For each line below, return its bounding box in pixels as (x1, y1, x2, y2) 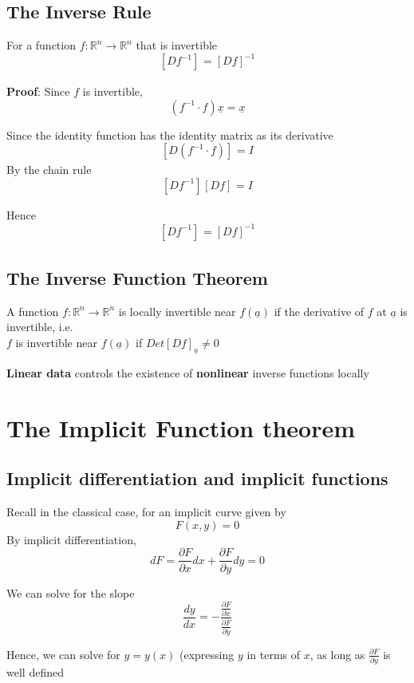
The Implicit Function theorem (6, 411, 355, 444)
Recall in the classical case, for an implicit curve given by (6, 503, 286, 520)
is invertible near (15, 334, 97, 350)
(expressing (179, 645, 235, 662)
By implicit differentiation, (6, 531, 136, 547)
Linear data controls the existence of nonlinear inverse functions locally (6, 365, 369, 381)
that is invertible (136, 37, 218, 53)
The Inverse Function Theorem (6, 265, 268, 290)
